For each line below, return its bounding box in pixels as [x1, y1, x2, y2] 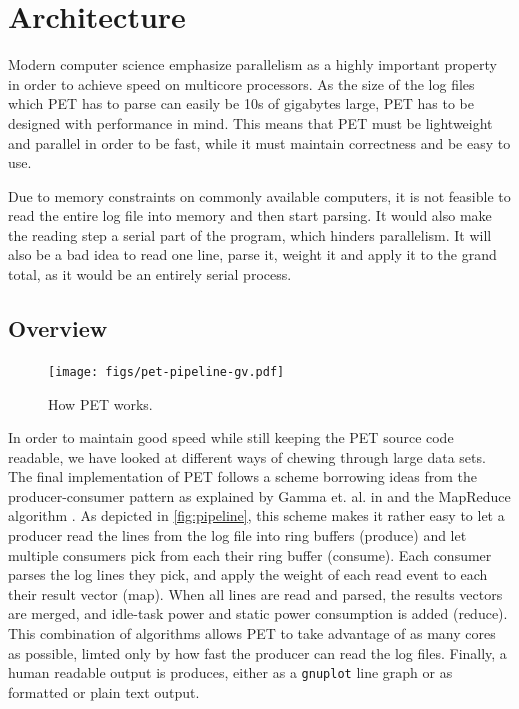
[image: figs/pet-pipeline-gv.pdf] [48, 364, 285, 379]
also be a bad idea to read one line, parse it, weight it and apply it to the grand [8, 244, 497, 265]
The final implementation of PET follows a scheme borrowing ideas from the [8, 466, 477, 487]
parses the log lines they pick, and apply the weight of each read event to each [8, 564, 488, 585]
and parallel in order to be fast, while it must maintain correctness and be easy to [8, 132, 511, 153]
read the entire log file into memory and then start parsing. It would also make [8, 205, 492, 226]
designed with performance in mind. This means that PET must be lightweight [8, 112, 493, 133]
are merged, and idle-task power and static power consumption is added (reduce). [8, 603, 508, 624]
